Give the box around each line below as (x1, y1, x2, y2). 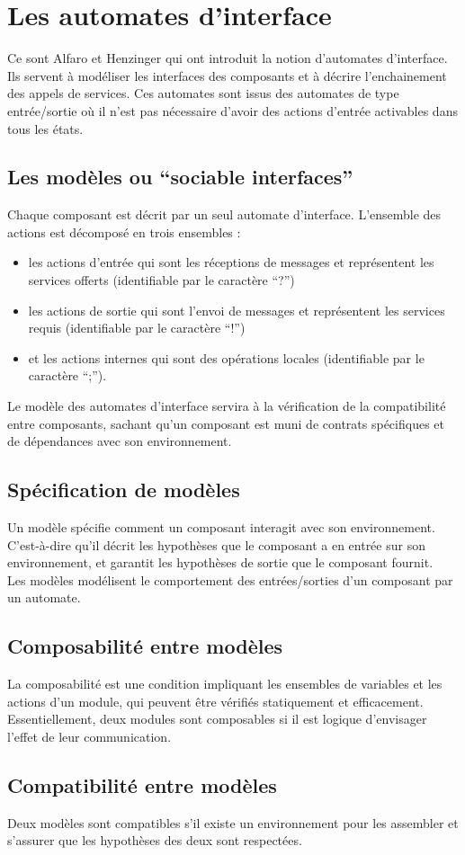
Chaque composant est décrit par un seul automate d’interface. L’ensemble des (7, 205, 442, 224)
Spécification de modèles (7, 476, 240, 503)
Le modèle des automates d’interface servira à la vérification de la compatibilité (7, 396, 446, 415)
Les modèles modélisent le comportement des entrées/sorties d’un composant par (7, 570, 453, 589)
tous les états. (7, 119, 84, 138)
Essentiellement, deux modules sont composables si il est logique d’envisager (7, 709, 427, 728)
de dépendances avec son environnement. (7, 432, 232, 450)
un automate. (7, 588, 81, 607)
